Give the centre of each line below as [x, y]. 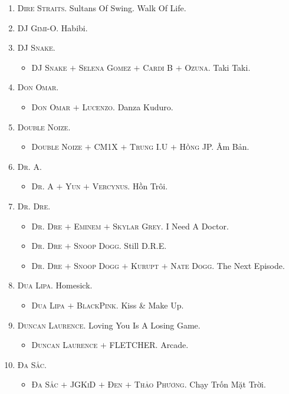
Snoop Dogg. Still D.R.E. [120, 246]
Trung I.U [149, 147]
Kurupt [145, 265]
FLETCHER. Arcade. [149, 345]
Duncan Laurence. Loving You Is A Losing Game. [109, 325]
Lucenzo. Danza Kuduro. [128, 106]
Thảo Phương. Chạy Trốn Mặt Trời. [200, 384]
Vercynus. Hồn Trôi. [130, 186]
